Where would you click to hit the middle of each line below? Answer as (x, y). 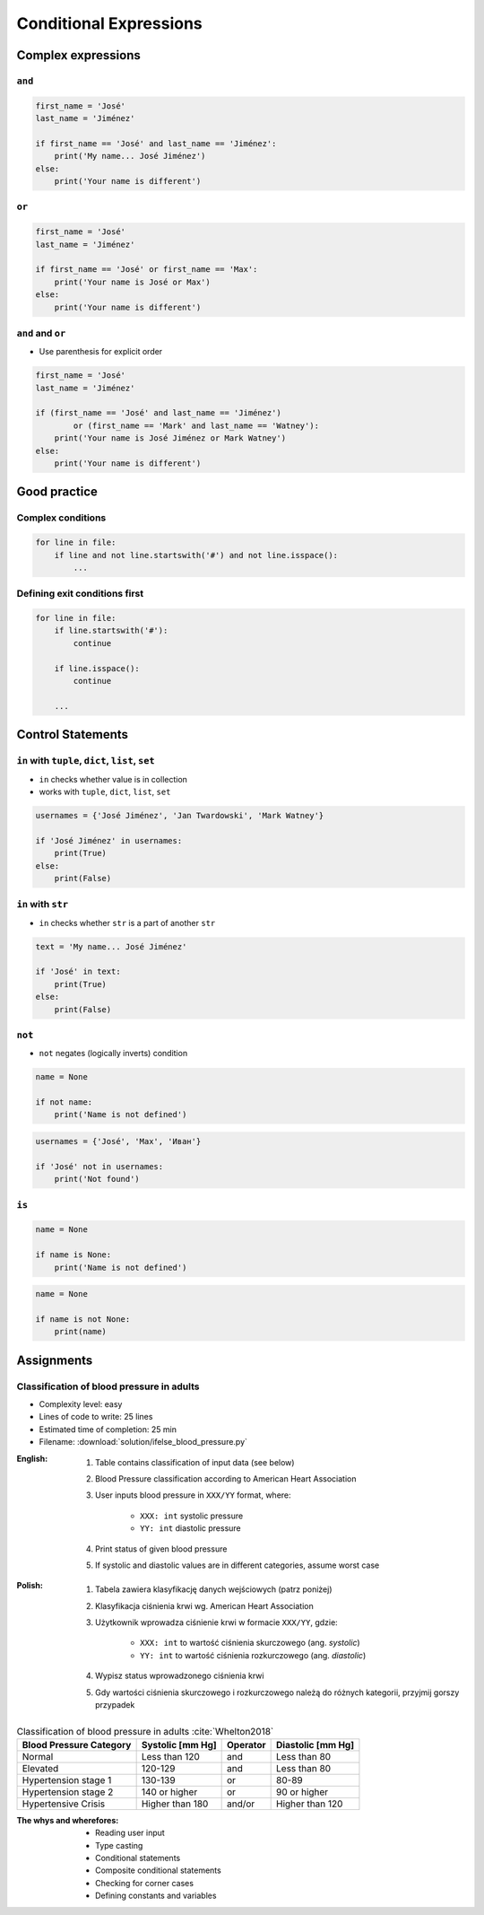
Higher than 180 (175, 1804)
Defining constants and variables (156, 1896)
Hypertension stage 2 (68, 1792)
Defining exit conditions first (80, 594)
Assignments (55, 1360)
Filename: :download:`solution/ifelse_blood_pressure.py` (143, 1442)
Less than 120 (171, 1756)
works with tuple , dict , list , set (105, 791)
